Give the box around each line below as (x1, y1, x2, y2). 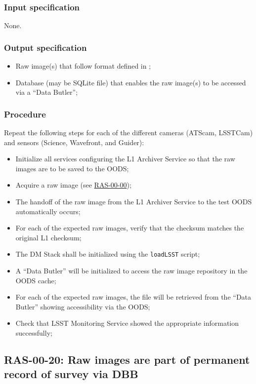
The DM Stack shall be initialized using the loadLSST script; (15, 249, 200, 259)
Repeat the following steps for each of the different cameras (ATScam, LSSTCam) (4, 127, 253, 138)
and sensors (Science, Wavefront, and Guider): (4, 137, 144, 147)
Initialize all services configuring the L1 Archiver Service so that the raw (15, 154, 235, 164)
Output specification (4, 41, 87, 53)
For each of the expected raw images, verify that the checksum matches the (15, 223, 244, 233)
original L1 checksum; (15, 232, 82, 242)
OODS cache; (15, 275, 56, 285)
